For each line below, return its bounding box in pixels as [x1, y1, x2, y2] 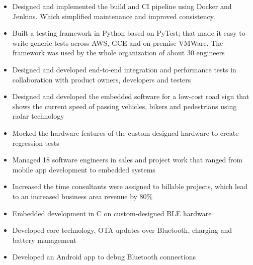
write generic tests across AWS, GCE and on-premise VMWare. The [12, 37, 223, 48]
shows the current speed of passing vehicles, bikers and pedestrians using [12, 101, 237, 111]
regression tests [12, 137, 59, 148]
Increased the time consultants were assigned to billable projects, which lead [12, 181, 248, 192]
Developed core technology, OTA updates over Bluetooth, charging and [12, 225, 232, 235]
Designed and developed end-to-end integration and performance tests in [12, 64, 236, 74]
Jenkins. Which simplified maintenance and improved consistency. [12, 11, 215, 21]
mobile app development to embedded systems [12, 164, 155, 174]
